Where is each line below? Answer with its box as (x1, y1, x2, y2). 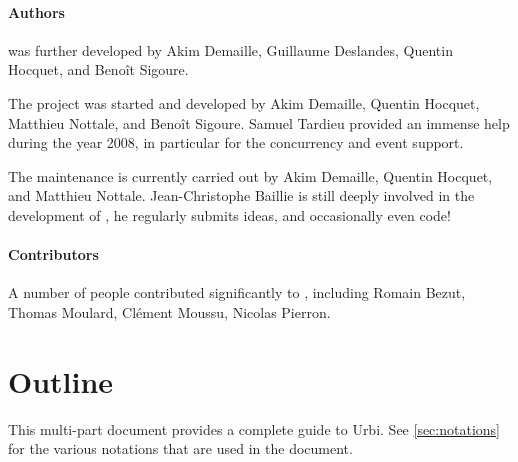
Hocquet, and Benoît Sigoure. (8, 59, 189, 80)
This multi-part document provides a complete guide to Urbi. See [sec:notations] (8, 418, 500, 439)
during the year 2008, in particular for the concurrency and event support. (8, 132, 464, 153)
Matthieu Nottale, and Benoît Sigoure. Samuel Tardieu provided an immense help (8, 112, 510, 133)
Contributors (8, 244, 99, 265)
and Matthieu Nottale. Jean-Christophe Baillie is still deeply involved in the (8, 185, 475, 206)
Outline (8, 360, 114, 401)
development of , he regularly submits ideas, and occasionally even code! (8, 204, 451, 225)
